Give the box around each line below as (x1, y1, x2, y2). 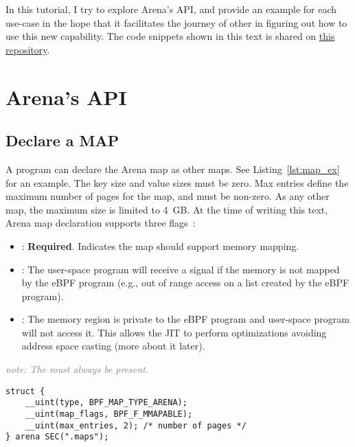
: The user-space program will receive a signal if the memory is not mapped (21, 262, 340, 276)
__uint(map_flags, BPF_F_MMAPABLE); (25, 409, 193, 419)
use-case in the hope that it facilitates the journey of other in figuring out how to (5, 15, 347, 30)
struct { (5, 386, 45, 396)
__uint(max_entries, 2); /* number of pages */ (25, 420, 247, 431)
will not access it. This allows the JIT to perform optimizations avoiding (21, 325, 327, 339)
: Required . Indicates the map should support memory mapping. (21, 238, 299, 253)
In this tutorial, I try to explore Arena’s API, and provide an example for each (5, 2, 337, 16)
